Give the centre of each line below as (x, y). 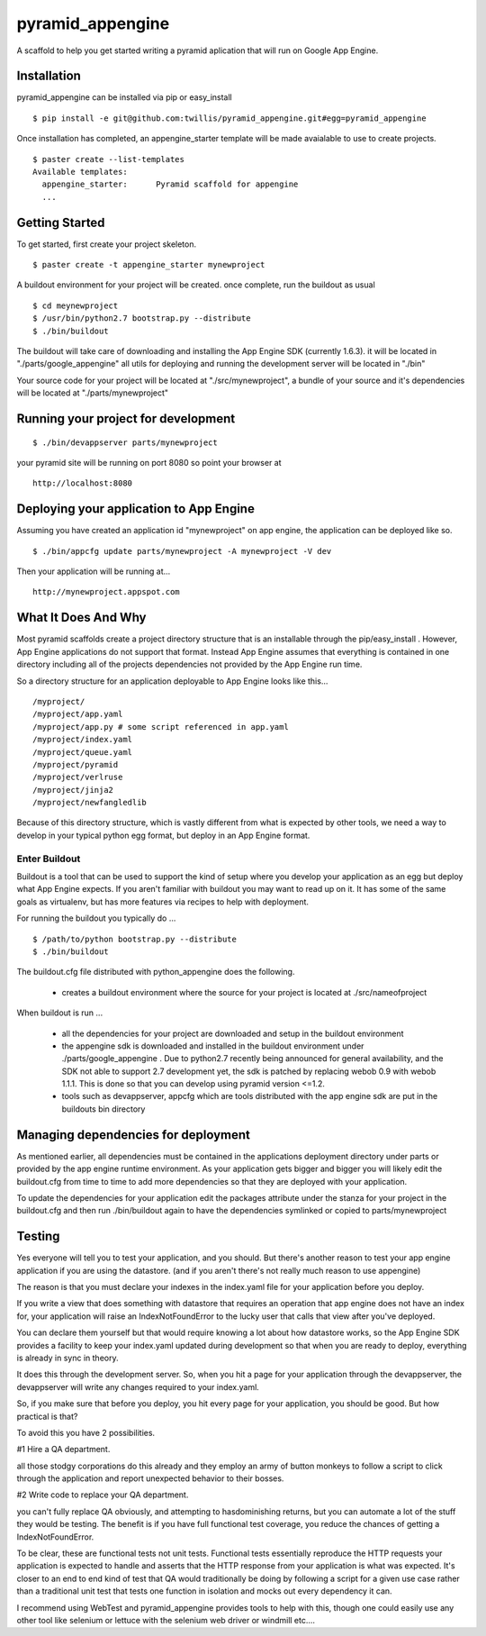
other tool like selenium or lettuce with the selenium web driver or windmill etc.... (166, 1620)
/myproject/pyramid (76, 764)
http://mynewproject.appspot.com (106, 592)
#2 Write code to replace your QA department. (103, 1495)
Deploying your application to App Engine (136, 509)
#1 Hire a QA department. (63, 1450)
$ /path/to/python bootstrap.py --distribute (135, 939)
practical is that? (47, 1416)
